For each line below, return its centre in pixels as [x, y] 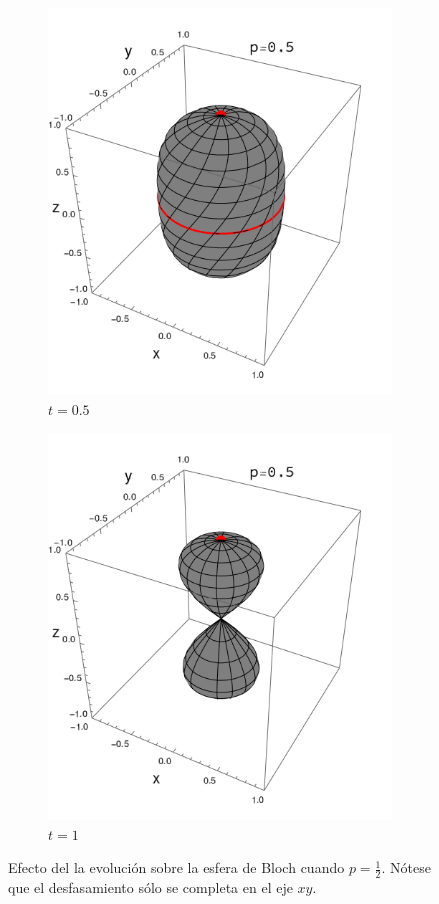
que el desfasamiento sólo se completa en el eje [150, 887]
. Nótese [406, 867]
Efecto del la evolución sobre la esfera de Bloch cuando [176, 867]
